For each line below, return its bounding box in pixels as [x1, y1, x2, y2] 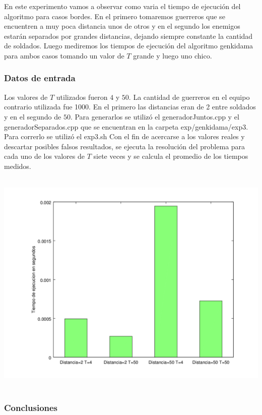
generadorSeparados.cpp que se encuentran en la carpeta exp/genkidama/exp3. [4, 121, 248, 132]
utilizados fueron [56, 91, 108, 102]
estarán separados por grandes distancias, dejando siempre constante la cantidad [4, 30, 253, 41]
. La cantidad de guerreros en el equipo [128, 91, 250, 102]
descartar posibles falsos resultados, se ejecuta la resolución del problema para [4, 141, 245, 151]
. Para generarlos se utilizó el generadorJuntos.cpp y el [70, 111, 239, 122]
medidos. [4, 160, 31, 171]
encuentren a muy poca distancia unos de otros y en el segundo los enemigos [4, 21, 240, 31]
